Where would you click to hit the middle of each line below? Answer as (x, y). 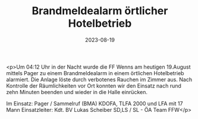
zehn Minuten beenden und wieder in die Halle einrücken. (77, 92)
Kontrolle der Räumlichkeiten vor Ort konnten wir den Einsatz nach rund (94, 86)
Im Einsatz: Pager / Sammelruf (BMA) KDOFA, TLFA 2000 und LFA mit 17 (95, 103)
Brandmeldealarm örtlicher (100, 11)
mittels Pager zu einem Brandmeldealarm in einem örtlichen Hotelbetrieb (95, 73)
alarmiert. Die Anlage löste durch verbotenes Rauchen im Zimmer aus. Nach (99, 79)
